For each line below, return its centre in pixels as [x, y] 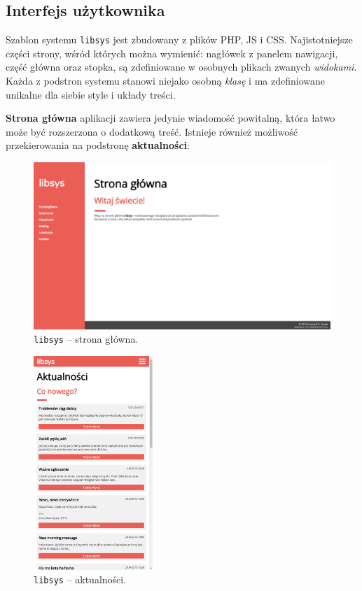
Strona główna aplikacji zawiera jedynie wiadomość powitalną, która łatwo [170, 118]
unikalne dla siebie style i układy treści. [91, 94]
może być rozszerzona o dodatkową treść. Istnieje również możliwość [152, 131]
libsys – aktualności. [80, 579]
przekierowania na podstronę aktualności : [98, 145]
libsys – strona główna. [86, 339]
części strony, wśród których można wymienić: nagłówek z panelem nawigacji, [172, 53]
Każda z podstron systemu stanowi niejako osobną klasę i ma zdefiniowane [165, 81]
